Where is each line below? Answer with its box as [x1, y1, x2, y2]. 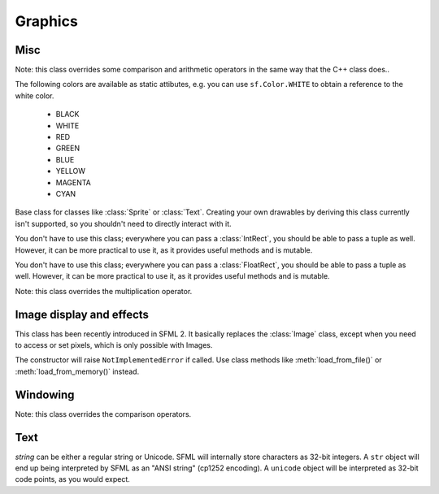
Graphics [15, 12, 79, 30]
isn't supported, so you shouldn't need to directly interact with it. [15, 219, 232, 228]
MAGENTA [55, 177, 91, 187]
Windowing [15, 388, 75, 401]
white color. [15, 90, 54, 101]
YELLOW [55, 167, 85, 176]
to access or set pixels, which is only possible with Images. [15, 340, 213, 349]
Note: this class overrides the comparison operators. [15, 409, 192, 418]
